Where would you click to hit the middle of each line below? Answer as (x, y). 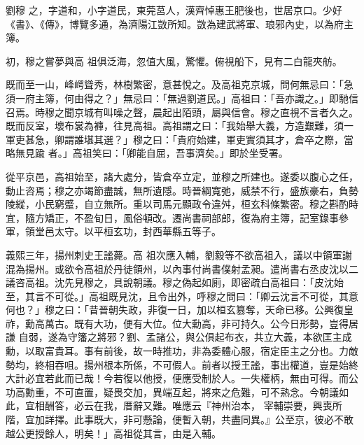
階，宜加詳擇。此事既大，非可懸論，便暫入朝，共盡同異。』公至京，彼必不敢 (180, 419)
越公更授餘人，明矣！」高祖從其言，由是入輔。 (113, 433)
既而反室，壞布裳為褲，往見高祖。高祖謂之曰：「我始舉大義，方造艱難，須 (175, 126)
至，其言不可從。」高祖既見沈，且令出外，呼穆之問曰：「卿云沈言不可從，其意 (182, 296)
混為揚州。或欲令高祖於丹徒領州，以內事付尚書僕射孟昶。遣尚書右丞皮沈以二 (182, 268)
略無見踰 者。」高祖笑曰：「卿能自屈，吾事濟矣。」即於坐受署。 (147, 153)
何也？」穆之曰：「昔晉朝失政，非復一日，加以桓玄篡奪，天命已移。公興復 (175, 310)
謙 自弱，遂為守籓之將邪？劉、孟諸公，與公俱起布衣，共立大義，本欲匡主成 (179, 337)
